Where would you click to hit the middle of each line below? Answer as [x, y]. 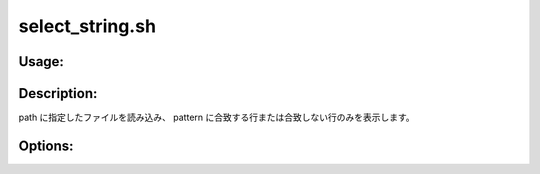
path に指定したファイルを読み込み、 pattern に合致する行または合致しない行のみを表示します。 [216, 117]
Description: [58, 93]
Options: [46, 145]
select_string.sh [87, 26]
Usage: [41, 61]
